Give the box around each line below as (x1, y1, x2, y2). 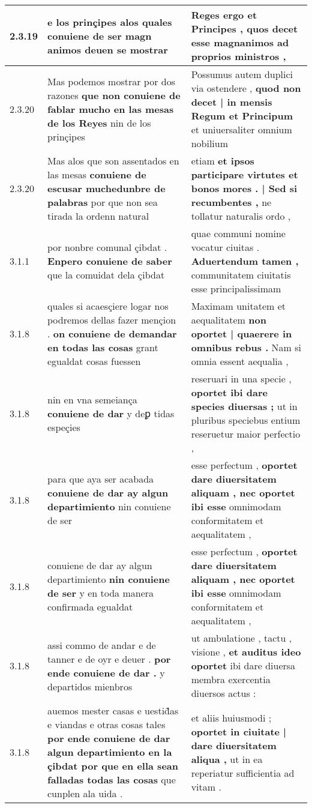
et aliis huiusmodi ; (191, 710, 272, 725)
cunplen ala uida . (47, 786, 123, 800)
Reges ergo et (191, 8, 257, 22)
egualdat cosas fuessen (47, 354, 141, 368)
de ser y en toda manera (47, 586, 154, 600)
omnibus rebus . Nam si (191, 340, 302, 354)
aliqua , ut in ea (191, 752, 263, 766)
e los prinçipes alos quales (47, 14, 172, 29)
